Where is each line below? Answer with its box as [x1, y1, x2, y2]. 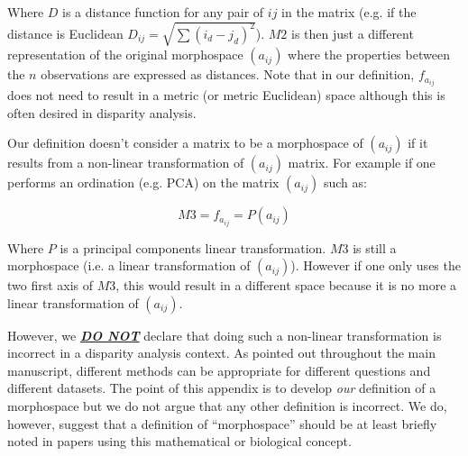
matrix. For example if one [288, 153, 436, 172]
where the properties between [288, 45, 450, 64]
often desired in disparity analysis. [7, 103, 197, 122]
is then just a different [291, 23, 414, 42]
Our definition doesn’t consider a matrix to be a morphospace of [7, 133, 363, 152]
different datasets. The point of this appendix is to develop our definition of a [7, 378, 436, 397]
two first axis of [7, 276, 94, 295]
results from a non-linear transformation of [7, 153, 244, 172]
